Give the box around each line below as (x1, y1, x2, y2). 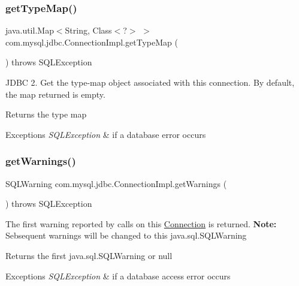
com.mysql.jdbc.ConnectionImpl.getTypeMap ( (5, 35, 178, 48)
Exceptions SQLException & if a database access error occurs (5, 269, 231, 282)
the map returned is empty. (5, 88, 105, 100)
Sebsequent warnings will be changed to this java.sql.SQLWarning (5, 229, 247, 242)
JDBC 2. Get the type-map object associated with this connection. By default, (5, 76, 295, 88)
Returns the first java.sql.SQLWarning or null (5, 249, 173, 261)
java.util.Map (5, 24, 54, 37)
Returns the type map (5, 108, 87, 121)
